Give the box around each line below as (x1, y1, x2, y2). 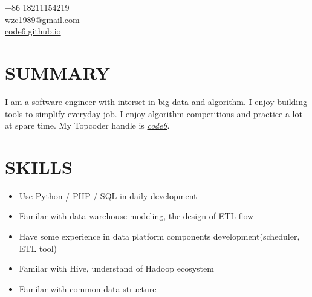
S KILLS (5, 154, 73, 179)
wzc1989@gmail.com (5, 13, 80, 25)
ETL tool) (19, 241, 57, 254)
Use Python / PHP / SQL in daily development (19, 189, 197, 202)
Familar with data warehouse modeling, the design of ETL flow (19, 209, 254, 222)
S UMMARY (5, 60, 110, 85)
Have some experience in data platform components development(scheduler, (19, 230, 300, 242)
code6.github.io (5, 25, 61, 37)
